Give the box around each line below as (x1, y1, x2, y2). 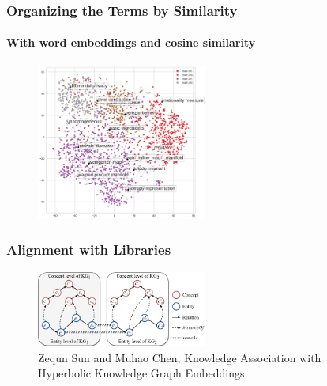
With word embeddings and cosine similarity (6, 34, 256, 51)
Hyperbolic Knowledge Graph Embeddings (38, 365, 245, 381)
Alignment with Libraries (6, 240, 171, 259)
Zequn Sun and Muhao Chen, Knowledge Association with (38, 349, 321, 365)
